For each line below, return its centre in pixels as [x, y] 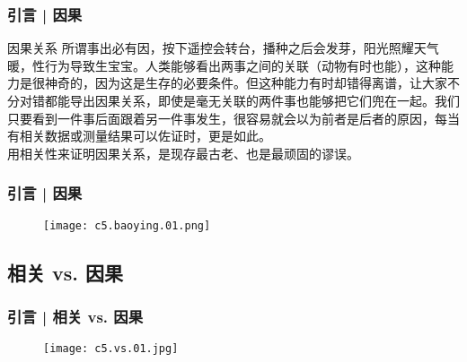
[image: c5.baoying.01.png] [127, 225]
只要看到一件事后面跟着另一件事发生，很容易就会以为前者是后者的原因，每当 [233, 118]
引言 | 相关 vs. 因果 [75, 316]
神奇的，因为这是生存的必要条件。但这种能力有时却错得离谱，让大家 [246, 83]
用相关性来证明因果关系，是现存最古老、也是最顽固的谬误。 [183, 153]
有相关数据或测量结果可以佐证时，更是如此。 [139, 136]
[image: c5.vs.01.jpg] [111, 349]
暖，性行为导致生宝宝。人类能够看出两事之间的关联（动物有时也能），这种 [224, 65]
